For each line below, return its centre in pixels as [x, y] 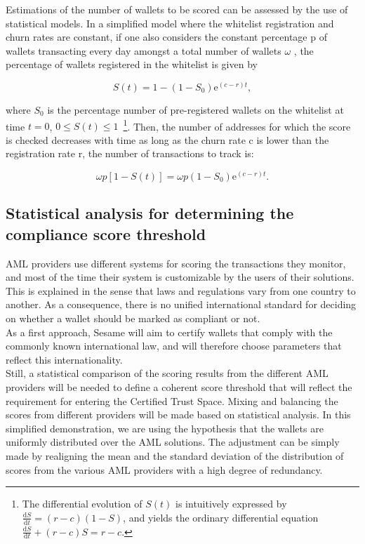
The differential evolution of [82, 504]
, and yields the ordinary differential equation [221, 517]
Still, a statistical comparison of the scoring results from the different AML [167, 373]
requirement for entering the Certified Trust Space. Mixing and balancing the [172, 400]
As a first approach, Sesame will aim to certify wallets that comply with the [169, 332]
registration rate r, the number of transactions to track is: [130, 153]
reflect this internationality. [64, 359]
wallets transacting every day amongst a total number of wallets [144, 50]
